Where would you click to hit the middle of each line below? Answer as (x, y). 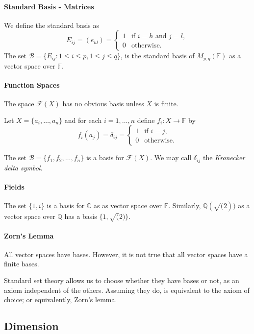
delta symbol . (23, 167)
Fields (14, 187)
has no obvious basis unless (103, 104)
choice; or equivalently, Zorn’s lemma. (61, 299)
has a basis (81, 216)
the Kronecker (224, 157)
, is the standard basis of (157, 56)
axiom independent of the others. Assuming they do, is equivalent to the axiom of (127, 290)
